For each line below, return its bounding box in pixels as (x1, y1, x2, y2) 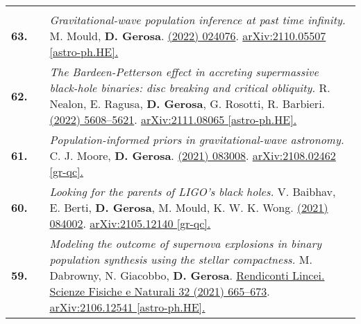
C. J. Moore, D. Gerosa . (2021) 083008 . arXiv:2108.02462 (49, 147, 336, 163)
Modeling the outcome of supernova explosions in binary (49, 235, 321, 251)
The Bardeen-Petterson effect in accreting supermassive (49, 64, 319, 80)
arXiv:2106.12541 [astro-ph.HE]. (49, 299, 205, 315)
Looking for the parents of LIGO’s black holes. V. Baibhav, (49, 183, 336, 199)
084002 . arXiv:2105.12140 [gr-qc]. (49, 215, 211, 231)
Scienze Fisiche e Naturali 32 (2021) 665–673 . (49, 283, 270, 299)
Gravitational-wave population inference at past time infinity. (49, 12, 346, 28)
